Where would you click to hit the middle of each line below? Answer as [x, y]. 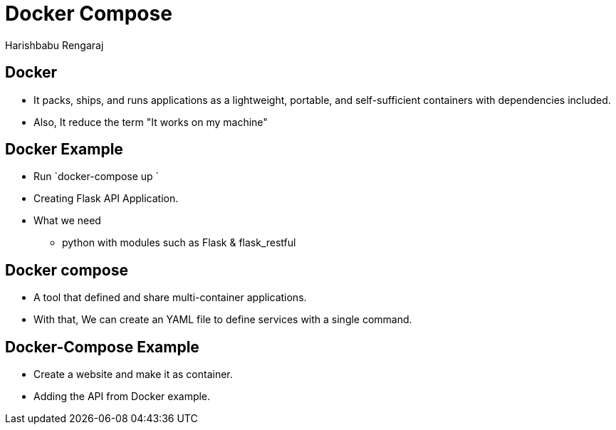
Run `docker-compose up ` [96, 177]
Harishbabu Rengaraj [54, 45]
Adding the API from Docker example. [122, 397]
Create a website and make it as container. [133, 374]
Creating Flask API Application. [106, 199]
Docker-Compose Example [102, 347]
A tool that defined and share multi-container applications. [170, 298]
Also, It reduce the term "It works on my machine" [151, 122]
